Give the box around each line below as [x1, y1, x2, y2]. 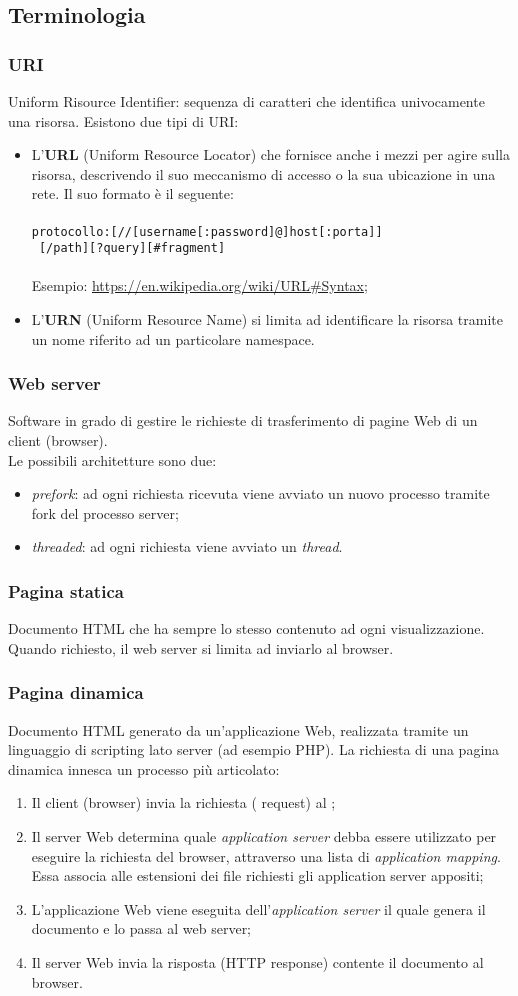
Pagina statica [8, 578, 124, 603]
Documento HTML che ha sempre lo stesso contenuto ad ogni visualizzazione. [8, 618, 485, 639]
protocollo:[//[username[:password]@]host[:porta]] [31, 224, 383, 239]
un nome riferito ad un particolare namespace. [31, 328, 315, 349]
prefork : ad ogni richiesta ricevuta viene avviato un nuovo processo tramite [31, 483, 490, 504]
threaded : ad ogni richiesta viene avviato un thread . [31, 536, 343, 557]
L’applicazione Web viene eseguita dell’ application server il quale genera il [31, 898, 486, 919]
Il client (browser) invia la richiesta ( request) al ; [31, 792, 336, 813]
